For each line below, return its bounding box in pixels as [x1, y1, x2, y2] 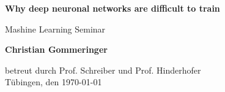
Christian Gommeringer [5, 43, 108, 56]
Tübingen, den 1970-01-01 [5, 75, 102, 88]
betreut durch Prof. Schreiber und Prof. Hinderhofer [5, 63, 201, 76]
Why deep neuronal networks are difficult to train [5, 2, 220, 14]
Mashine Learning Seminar [5, 22, 106, 35]
